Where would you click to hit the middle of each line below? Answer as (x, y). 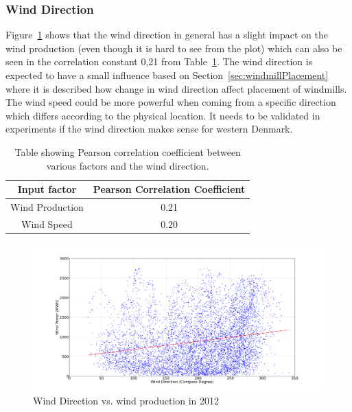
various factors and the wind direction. (128, 165)
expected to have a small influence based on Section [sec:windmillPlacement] (167, 75)
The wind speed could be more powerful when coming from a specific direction (171, 102)
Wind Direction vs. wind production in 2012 (126, 400)
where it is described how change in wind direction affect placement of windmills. (176, 88)
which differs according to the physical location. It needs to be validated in (163, 115)
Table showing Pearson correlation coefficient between (128, 151)
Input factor (47, 189)
